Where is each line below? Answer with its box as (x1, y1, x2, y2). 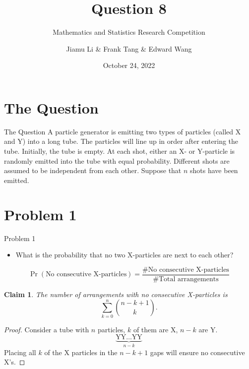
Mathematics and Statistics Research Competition (53, 27, 205, 37)
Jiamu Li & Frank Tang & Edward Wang (66, 43, 192, 54)
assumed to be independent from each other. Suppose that (4, 165, 182, 176)
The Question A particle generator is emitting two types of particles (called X (4, 126, 241, 136)
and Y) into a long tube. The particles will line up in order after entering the (4, 136, 239, 146)
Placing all (4, 347, 36, 357)
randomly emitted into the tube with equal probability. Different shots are (4, 155, 230, 166)
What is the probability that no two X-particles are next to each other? (15, 249, 234, 260)
